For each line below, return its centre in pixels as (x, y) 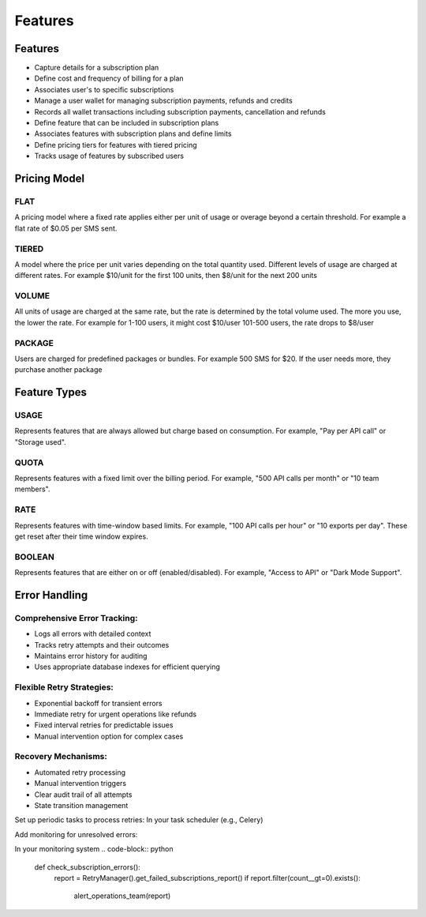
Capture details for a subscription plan (97, 68)
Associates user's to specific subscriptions (104, 89)
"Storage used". (40, 442)
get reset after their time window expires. (82, 536)
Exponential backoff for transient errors (98, 703)
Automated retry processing (80, 772)
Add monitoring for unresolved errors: (76, 834)
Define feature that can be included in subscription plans (127, 123)
